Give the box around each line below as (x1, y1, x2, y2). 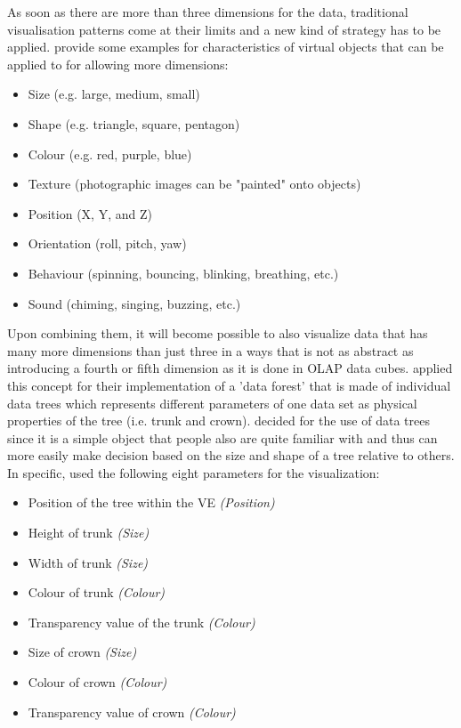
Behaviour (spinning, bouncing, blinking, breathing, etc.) (28, 263, 339, 282)
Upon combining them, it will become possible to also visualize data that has (7, 324, 428, 343)
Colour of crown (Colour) (28, 673, 167, 692)
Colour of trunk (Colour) (28, 583, 166, 602)
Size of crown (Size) (28, 643, 137, 661)
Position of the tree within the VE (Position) (28, 493, 275, 512)
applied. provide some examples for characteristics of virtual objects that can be (7, 37, 444, 56)
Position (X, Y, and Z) (28, 204, 152, 222)
